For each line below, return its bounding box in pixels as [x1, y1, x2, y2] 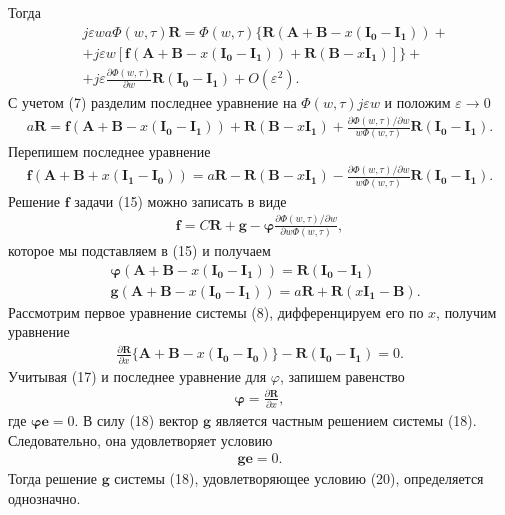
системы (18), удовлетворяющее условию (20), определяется [114, 468, 484, 489]
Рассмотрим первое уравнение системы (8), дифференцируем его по [8, 301, 424, 322]
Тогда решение [8, 468, 97, 489]
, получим [436, 301, 497, 322]
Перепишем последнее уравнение [8, 141, 211, 162]
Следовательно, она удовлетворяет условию [8, 429, 273, 450]
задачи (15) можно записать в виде [74, 190, 287, 211]
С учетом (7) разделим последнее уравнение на [8, 92, 297, 113]
